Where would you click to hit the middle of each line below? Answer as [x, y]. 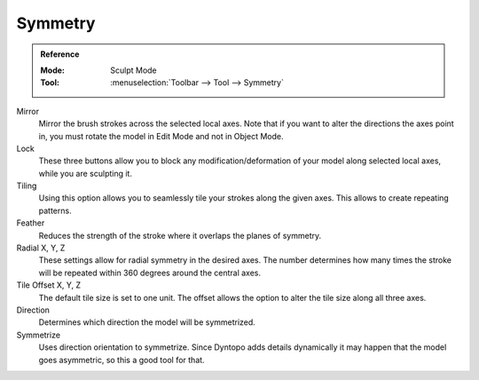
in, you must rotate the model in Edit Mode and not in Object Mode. [161, 136]
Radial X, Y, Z [41, 248]
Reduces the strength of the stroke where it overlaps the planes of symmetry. [180, 235]
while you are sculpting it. [86, 173]
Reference [60, 54]
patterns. [55, 210]
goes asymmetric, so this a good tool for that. [122, 360]
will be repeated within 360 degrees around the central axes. [150, 273]
